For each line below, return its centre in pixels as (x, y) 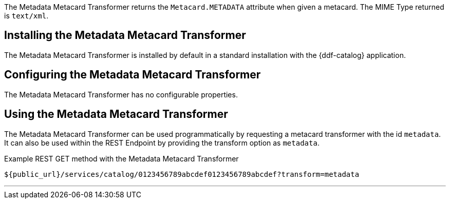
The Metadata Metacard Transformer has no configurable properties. (121, 94)
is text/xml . (26, 16)
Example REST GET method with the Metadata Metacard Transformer (121, 158)
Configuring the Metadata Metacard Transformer (133, 75)
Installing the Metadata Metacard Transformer (125, 35)
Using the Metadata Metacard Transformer (116, 114)
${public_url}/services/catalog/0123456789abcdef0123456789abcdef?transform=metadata (182, 174)
